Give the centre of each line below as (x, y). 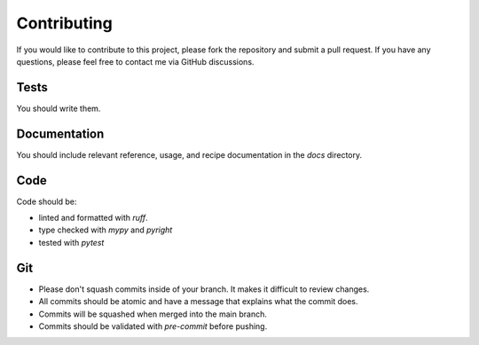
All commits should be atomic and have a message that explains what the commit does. (198, 302)
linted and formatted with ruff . (93, 218)
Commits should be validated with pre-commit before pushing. (153, 326)
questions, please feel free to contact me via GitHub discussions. (135, 61)
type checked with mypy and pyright (106, 230)
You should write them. (59, 108)
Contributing (64, 23)
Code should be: (47, 201)
